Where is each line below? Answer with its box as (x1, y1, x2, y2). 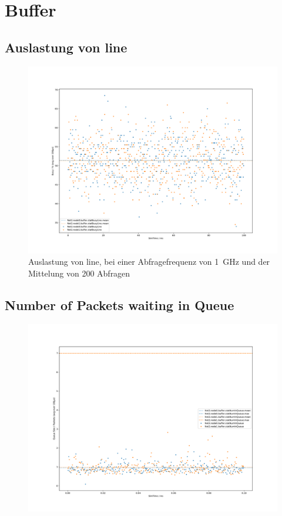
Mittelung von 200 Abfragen (28, 267, 130, 279)
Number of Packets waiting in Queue (5, 295, 234, 314)
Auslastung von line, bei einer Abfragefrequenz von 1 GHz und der (28, 255, 270, 268)
